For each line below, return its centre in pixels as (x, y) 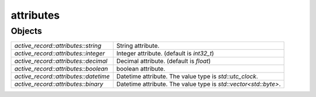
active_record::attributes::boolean (61, 69)
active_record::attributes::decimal (61, 61)
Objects (26, 31)
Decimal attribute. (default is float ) (163, 61)
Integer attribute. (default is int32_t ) (165, 54)
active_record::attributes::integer (60, 54)
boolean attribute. (141, 69)
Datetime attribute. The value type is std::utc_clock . (187, 77)
